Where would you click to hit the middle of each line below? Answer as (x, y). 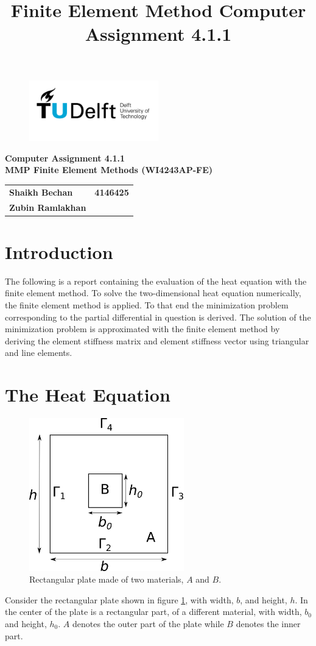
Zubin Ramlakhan (48, 207)
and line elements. (39, 353)
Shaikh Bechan (41, 192)
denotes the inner (268, 623)
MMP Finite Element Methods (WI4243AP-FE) (109, 170)
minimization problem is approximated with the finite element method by (142, 329)
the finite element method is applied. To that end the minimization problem (147, 304)
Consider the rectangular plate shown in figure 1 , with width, (119, 599)
